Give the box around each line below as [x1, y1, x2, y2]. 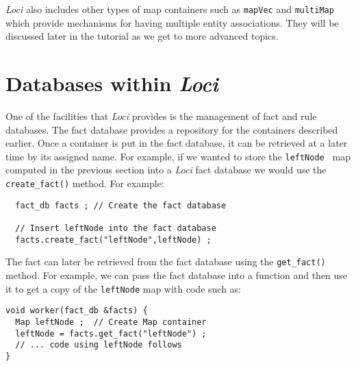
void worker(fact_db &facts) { [5, 306, 148, 316]
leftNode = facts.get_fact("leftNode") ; [15, 328, 207, 339]
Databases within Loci [5, 69, 218, 98]
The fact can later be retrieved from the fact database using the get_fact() [5, 254, 326, 269]
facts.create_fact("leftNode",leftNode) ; [15, 234, 212, 245]
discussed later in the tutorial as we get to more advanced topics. [5, 29, 279, 43]
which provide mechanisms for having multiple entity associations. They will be [5, 15, 339, 29]
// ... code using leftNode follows [15, 340, 182, 350]
